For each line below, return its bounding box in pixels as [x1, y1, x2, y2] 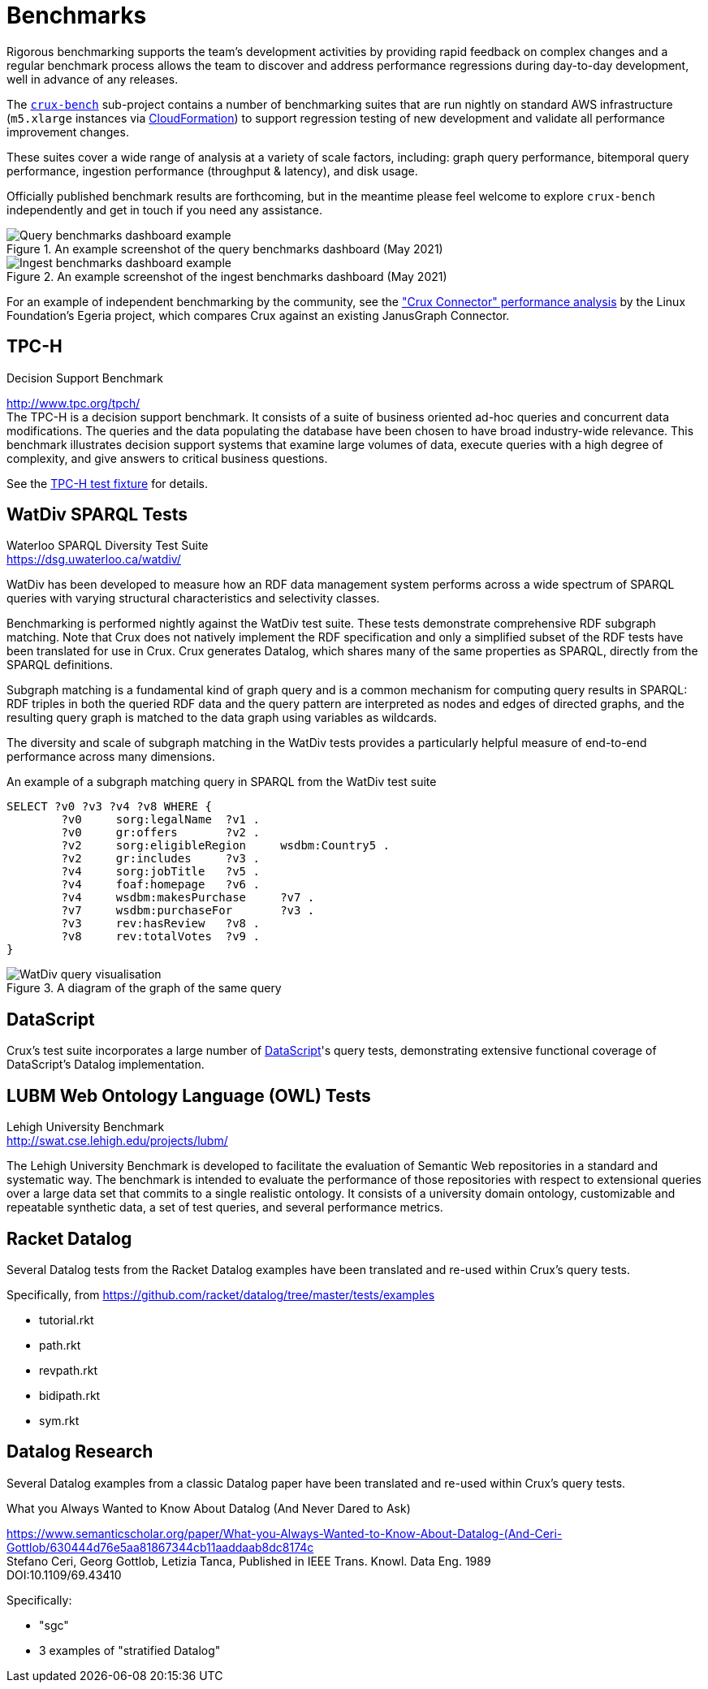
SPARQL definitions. [6, 658, 114, 672]
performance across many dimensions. [6, 749, 215, 764]
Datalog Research [6, 1441, 153, 1462]
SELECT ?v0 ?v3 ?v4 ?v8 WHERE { [6, 800, 212, 814]
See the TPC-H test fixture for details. [6, 476, 209, 490]
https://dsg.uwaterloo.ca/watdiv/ [6, 552, 181, 567]
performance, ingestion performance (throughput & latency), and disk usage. [6, 163, 418, 178]
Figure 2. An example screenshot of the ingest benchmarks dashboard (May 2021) [6, 269, 447, 283]
